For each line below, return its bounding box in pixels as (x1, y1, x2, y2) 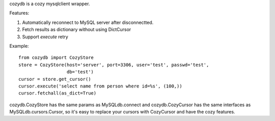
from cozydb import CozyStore (18, 55, 94, 60)
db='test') (66, 69, 94, 75)
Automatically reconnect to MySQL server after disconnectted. (22, 19, 154, 25)
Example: (9, 43, 29, 49)
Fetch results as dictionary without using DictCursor (22, 26, 131, 33)
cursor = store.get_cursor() (18, 76, 91, 82)
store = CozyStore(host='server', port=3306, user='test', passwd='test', (18, 62, 209, 68)
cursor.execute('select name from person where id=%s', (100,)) (18, 83, 183, 89)
